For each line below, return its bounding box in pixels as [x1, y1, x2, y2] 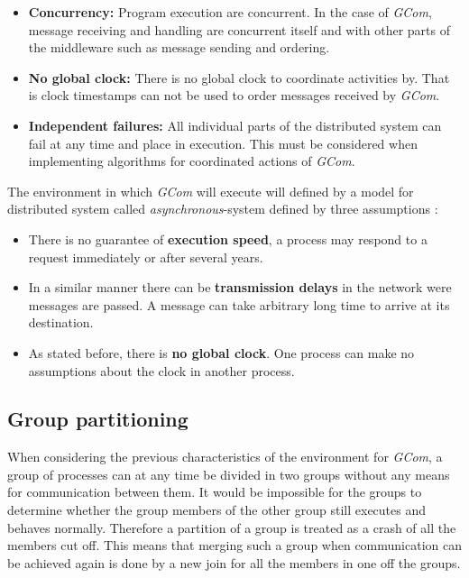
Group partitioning [7, 405, 189, 433]
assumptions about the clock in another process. [28, 361, 295, 380]
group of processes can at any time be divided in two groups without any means [7, 464, 450, 483]
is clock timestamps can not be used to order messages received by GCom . [28, 86, 440, 105]
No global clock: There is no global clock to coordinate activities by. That [28, 68, 450, 87]
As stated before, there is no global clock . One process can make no [28, 343, 415, 362]
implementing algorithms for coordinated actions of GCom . [28, 151, 355, 170]
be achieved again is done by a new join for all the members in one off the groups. [7, 553, 461, 572]
